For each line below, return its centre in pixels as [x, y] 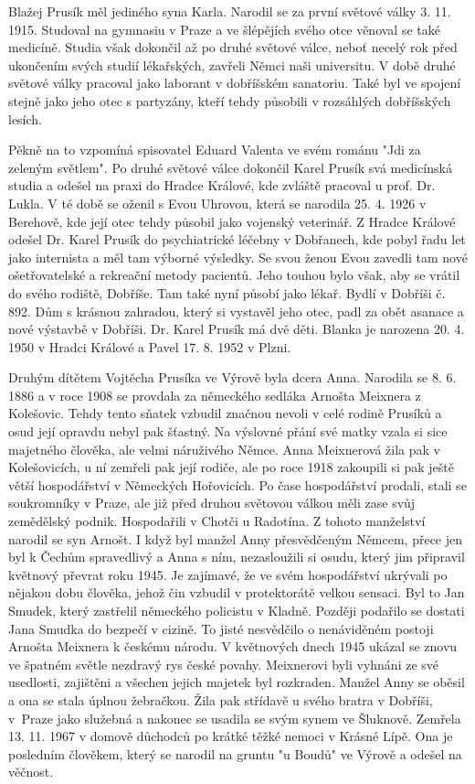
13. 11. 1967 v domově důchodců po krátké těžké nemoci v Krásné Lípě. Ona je [231, 736]
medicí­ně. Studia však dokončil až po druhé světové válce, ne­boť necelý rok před [233, 47]
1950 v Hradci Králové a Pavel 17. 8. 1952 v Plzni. [150, 346]
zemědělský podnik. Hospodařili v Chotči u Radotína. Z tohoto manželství [217, 521]
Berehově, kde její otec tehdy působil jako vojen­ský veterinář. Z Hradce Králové [232, 221]
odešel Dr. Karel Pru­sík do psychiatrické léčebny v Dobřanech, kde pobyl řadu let [237, 239]
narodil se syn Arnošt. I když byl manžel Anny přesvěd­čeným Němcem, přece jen [236, 538]
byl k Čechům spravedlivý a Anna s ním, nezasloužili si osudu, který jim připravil [237, 557]
